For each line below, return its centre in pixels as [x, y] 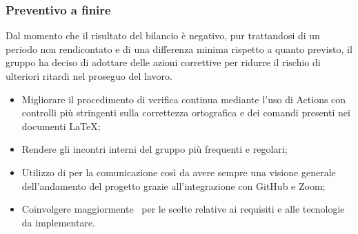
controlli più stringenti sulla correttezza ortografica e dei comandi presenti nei [186, 113]
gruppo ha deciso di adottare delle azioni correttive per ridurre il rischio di [163, 62]
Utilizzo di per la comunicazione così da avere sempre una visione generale [179, 172]
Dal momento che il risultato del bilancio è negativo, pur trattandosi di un [163, 35]
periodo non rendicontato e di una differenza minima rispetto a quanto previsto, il [179, 49]
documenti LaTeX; [61, 126]
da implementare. [59, 222]
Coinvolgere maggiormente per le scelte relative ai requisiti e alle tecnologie [183, 209]
